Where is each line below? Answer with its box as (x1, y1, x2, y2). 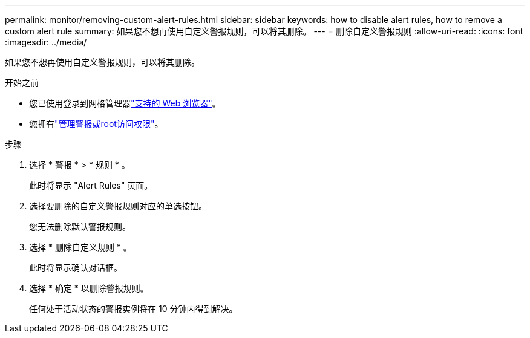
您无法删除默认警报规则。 (29, 221, 131, 232)
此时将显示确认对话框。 (29, 262, 122, 273)
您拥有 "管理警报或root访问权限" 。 (29, 119, 163, 129)
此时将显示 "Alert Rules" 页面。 (29, 180, 153, 190)
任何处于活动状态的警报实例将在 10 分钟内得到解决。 (29, 304, 238, 314)
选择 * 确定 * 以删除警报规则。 (29, 283, 149, 293)
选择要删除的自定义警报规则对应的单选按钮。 (29, 201, 207, 211)
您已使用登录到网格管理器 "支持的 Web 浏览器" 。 (29, 98, 221, 108)
